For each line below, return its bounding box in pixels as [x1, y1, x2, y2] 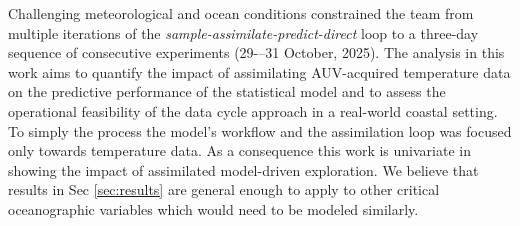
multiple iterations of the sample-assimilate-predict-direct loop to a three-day [8, 22, 479, 43]
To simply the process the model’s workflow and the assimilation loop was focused [8, 120, 512, 141]
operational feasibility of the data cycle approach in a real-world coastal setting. [8, 100, 498, 121]
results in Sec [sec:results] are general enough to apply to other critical [8, 179, 440, 200]
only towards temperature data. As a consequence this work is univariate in [8, 140, 471, 161]
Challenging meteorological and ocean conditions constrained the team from [8, 3, 474, 23]
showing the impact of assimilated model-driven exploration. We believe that [8, 159, 479, 180]
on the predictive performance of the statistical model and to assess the [8, 81, 446, 102]
